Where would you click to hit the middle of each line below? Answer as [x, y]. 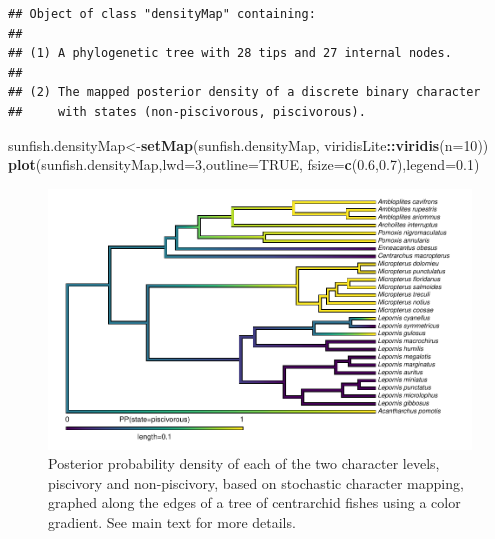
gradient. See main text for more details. [172, 522]
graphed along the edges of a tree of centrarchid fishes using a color [254, 502]
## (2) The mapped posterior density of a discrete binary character [244, 92]
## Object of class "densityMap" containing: [162, 14]
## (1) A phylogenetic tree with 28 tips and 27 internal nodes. [230, 53]
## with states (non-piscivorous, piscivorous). [187, 111]
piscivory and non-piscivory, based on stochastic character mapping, [256, 482]
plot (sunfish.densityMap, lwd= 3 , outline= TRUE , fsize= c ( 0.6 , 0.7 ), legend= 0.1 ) [244, 164]
